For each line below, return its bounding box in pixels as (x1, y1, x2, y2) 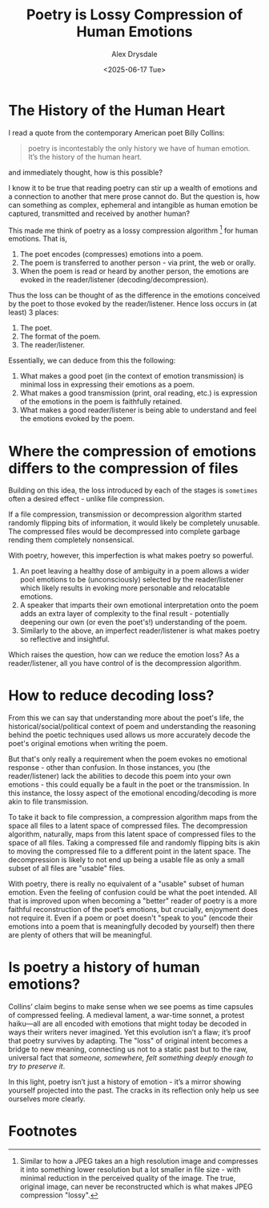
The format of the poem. (19, 331, 102, 342)
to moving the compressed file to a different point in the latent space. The (8, 846, 251, 856)
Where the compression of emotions (8, 442, 257, 460)
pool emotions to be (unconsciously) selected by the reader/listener (19, 575, 244, 585)
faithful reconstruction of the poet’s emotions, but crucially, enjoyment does (8, 905, 259, 914)
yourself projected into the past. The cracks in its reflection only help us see (8, 1085, 259, 1096)
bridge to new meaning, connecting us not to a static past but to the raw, (8, 1044, 248, 1054)
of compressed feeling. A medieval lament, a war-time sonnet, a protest (8, 1011, 245, 1020)
